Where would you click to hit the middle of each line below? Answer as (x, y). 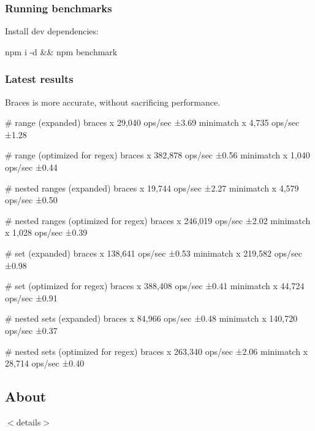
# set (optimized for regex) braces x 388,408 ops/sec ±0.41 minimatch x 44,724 (155, 286)
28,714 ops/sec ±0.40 (45, 363)
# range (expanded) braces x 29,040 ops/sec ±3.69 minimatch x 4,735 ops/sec (152, 122)
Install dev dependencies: (52, 31)
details (28, 421)
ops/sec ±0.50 (31, 200)
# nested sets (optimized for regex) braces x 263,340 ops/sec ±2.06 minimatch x (157, 351)
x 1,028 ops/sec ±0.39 (46, 232)
